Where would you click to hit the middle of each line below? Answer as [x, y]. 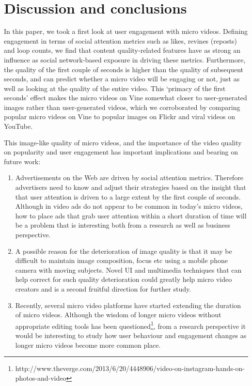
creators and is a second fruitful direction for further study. [103, 288]
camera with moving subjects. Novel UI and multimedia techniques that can [128, 270]
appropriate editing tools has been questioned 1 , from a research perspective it [130, 325]
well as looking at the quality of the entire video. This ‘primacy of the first [115, 88]
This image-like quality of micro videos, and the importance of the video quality [123, 142]
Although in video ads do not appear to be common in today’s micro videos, [129, 206]
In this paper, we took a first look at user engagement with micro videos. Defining [126, 31]
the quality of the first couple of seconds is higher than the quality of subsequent [124, 69]
